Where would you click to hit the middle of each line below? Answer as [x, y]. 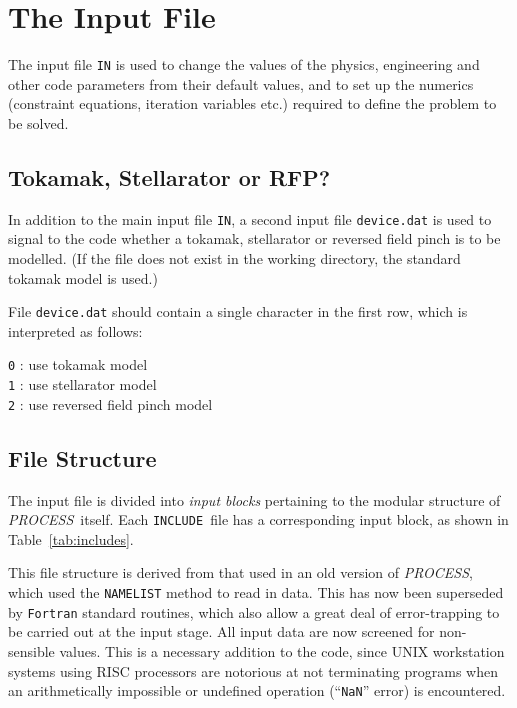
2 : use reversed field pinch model [110, 403]
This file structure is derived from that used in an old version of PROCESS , [240, 572]
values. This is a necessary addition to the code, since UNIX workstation [282, 650]
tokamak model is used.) [83, 277]
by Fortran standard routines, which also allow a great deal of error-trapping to [254, 611]
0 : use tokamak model [78, 364]
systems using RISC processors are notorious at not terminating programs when [253, 670]
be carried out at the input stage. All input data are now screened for [221, 631]
